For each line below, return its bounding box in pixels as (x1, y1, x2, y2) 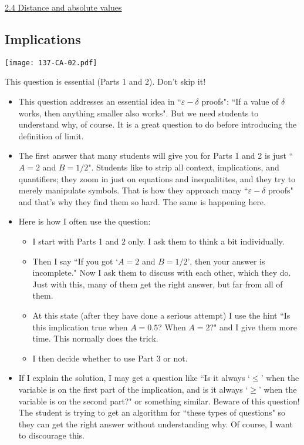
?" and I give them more (210, 320, 297, 333)
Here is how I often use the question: (18, 215, 151, 227)
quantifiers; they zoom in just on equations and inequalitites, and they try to (18, 172, 296, 185)
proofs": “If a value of (201, 95, 279, 108)
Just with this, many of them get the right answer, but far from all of (32, 277, 283, 290)
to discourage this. (18, 429, 85, 441)
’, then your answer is (187, 255, 265, 267)
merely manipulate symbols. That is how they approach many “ (18, 184, 248, 196)
